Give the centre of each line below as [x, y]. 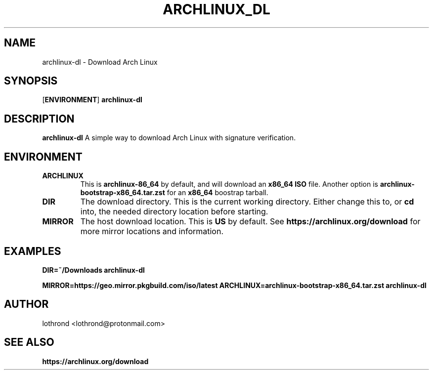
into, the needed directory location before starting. [174, 212]
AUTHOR [26, 304]
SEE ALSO [29, 342]
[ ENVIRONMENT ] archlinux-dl [92, 100]
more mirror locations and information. [152, 231]
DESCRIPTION [39, 119]
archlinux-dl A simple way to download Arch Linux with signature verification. [169, 138]
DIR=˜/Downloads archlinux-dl [93, 270]
